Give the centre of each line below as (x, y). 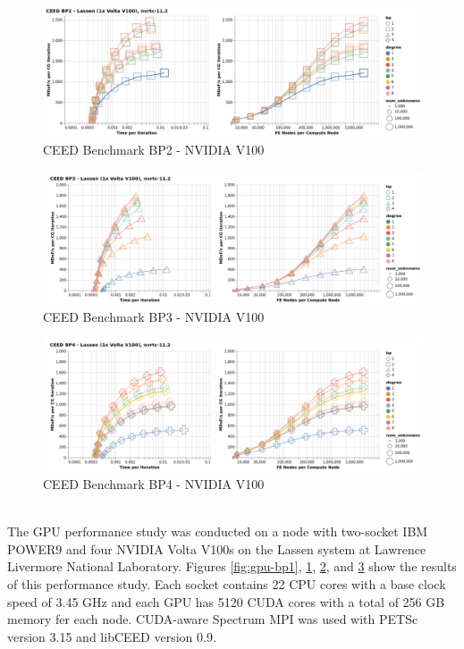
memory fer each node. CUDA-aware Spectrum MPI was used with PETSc (213, 619)
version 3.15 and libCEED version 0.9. (112, 636)
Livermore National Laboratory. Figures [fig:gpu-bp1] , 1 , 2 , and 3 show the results (232, 566)
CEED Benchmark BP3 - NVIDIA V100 (154, 316)
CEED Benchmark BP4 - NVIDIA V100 (154, 484)
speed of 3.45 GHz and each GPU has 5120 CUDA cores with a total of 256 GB (226, 601)
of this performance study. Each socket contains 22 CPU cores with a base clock (227, 583)
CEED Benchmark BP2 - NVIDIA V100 (154, 149)
